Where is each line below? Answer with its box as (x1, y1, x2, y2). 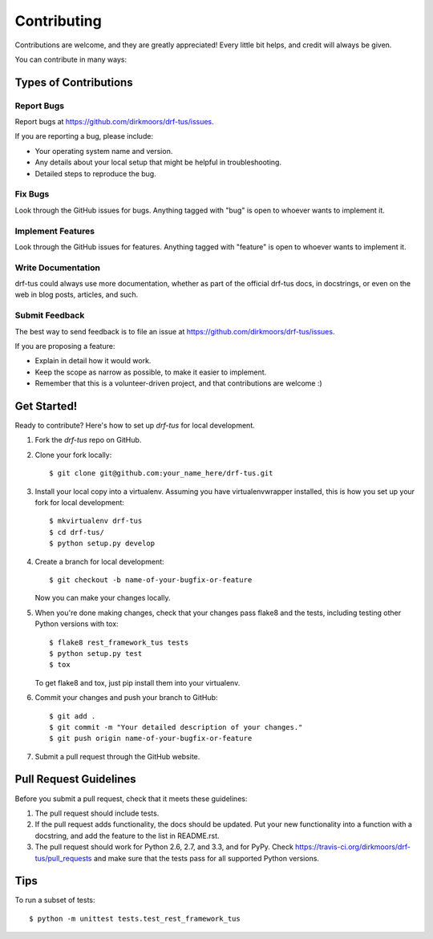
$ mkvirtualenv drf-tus (49, 516, 143, 525)
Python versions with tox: (34, 619, 119, 629)
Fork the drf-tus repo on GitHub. (34, 435, 142, 445)
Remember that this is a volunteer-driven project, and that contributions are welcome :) (34, 378, 322, 388)
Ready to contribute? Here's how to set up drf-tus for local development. (14, 421, 256, 431)
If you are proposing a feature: (14, 342, 115, 350)
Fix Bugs (14, 188, 50, 200)
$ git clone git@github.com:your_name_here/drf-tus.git (49, 469, 273, 478)
